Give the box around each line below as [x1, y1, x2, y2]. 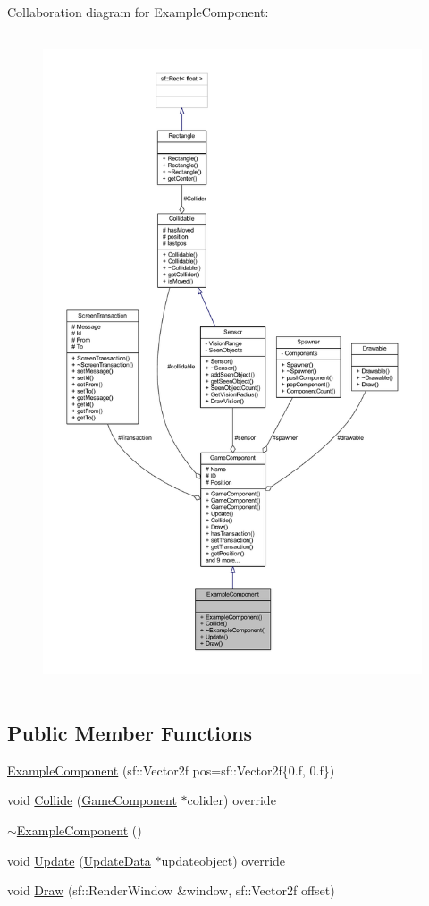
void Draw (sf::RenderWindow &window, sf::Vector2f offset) [7, 881, 335, 900]
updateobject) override [161, 851, 286, 869]
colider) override [187, 791, 276, 809]
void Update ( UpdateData [7, 851, 151, 869]
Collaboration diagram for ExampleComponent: [7, 3, 269, 21]
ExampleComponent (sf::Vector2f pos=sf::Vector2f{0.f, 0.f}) [7, 760, 335, 779]
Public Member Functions [7, 718, 252, 746]
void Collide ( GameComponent [7, 791, 177, 809]
